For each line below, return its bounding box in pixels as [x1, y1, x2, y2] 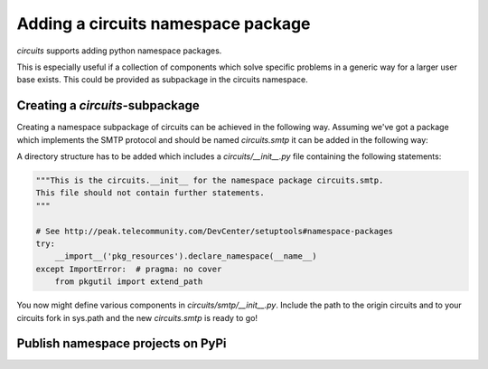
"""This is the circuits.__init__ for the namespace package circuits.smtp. [35, 175, 384, 185]
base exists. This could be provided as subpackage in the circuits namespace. [16, 74, 309, 85]
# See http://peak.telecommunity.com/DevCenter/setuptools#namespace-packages [35, 226, 393, 236]
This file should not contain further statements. [35, 188, 266, 198]
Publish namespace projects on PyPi [16, 336, 227, 352]
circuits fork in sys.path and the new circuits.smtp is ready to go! [16, 312, 258, 323]
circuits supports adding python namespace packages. [16, 45, 222, 56]
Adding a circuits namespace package [16, 14, 311, 33]
